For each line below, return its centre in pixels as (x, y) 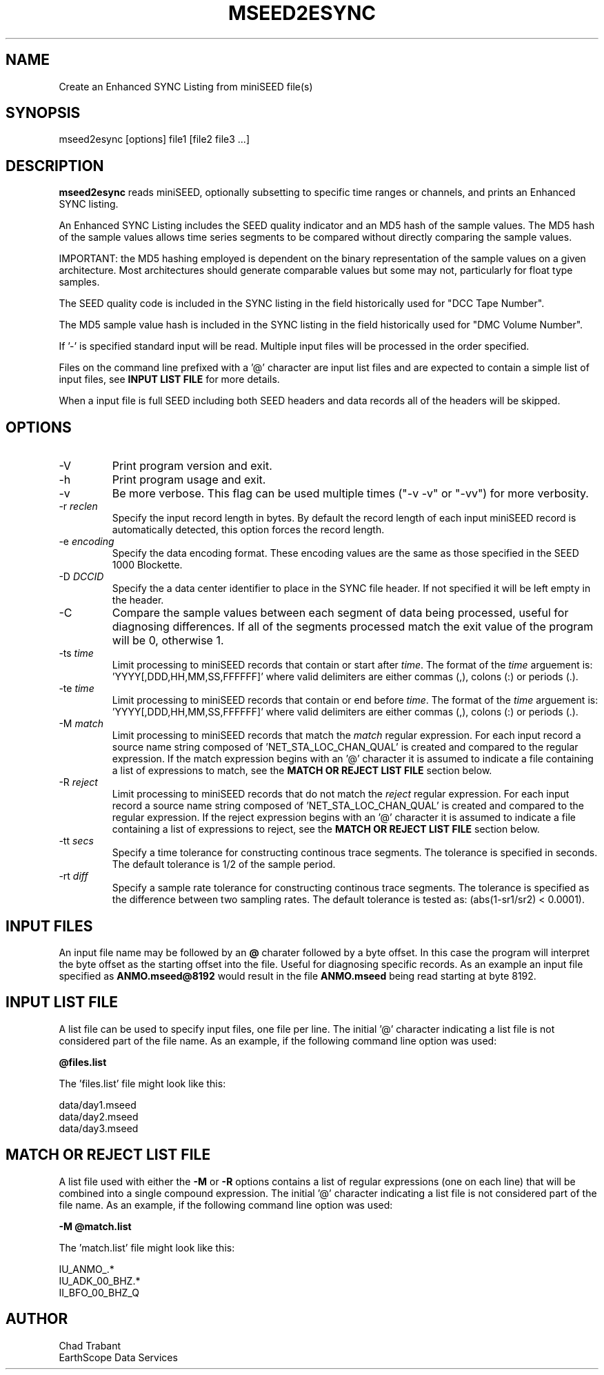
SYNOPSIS (43, 113)
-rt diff (73, 876)
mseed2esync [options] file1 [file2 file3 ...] (154, 139)
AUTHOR (37, 1319)
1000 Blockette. (147, 565)
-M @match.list (95, 1226)
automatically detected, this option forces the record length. (248, 530)
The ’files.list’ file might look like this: (142, 1083)
